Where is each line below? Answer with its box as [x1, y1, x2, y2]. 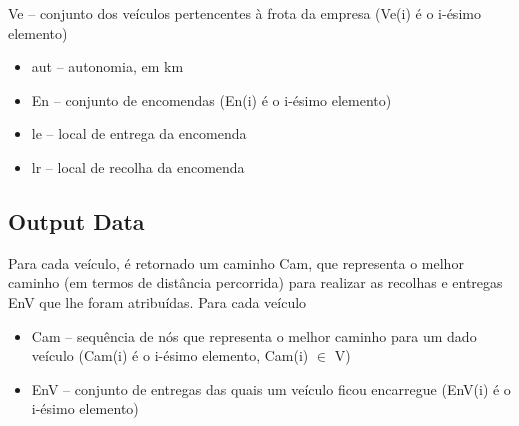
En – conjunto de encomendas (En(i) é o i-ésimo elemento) [31, 89, 392, 110]
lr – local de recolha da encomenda [31, 156, 245, 177]
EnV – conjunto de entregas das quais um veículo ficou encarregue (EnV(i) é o [31, 378, 511, 399]
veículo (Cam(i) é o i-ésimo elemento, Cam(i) [31, 345, 309, 366]
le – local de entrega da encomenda [31, 123, 247, 144]
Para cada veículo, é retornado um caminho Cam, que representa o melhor [8, 252, 464, 273]
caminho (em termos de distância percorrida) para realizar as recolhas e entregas [8, 272, 503, 293]
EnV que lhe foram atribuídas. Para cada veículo [8, 291, 307, 312]
